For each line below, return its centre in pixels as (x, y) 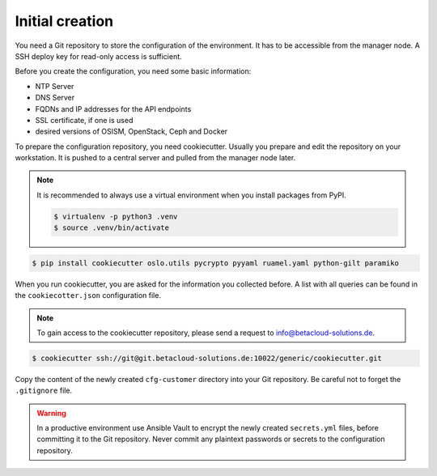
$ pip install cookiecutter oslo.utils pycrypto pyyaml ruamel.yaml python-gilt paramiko (216, 263)
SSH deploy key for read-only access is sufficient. (98, 56)
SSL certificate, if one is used (84, 120)
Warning (51, 413)
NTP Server (55, 86)
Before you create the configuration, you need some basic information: (133, 71)
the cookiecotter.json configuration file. (88, 295)
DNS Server (55, 98)
